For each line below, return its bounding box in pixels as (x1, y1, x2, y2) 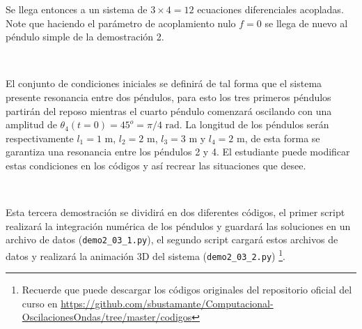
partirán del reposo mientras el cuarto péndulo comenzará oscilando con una (6, 103, 332, 118)
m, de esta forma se (236, 130, 320, 145)
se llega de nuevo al (265, 15, 348, 30)
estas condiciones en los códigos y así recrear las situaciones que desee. (6, 158, 306, 172)
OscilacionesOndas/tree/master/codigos (22, 309, 192, 324)
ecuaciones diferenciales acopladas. (197, 2, 344, 16)
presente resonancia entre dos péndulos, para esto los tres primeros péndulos (6, 89, 331, 104)
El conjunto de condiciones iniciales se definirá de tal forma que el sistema (6, 76, 322, 91)
